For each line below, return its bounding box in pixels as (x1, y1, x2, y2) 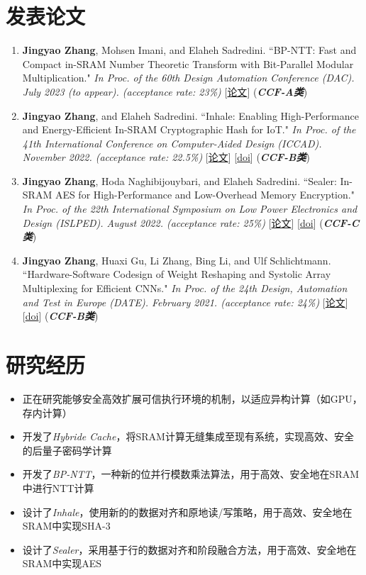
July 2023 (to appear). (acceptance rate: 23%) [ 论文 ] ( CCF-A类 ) (22, 84, 308, 99)
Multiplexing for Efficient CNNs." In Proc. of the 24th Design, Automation (22, 281, 348, 296)
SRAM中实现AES (22, 556, 102, 571)
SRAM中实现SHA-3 (22, 518, 111, 533)
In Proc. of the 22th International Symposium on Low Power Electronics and (22, 201, 357, 216)
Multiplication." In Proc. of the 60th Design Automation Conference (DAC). (22, 70, 355, 85)
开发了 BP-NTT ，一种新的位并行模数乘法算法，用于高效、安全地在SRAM (22, 467, 360, 481)
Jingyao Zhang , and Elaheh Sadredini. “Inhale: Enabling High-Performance (22, 108, 359, 123)
